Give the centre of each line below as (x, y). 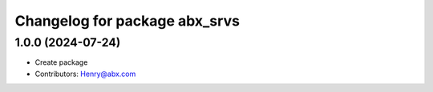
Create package (61, 62)
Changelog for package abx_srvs (127, 21)
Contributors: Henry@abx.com (85, 74)
